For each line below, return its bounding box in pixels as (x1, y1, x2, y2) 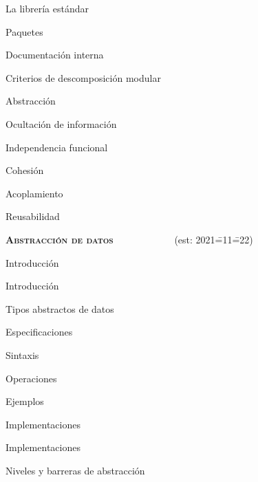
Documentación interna (6, 47, 104, 62)
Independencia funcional (6, 140, 108, 154)
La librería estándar (6, 1, 89, 15)
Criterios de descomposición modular (6, 70, 161, 85)
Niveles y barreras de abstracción (6, 463, 145, 477)
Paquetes (6, 24, 43, 39)
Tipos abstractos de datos (6, 301, 114, 316)
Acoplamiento (6, 186, 63, 200)
